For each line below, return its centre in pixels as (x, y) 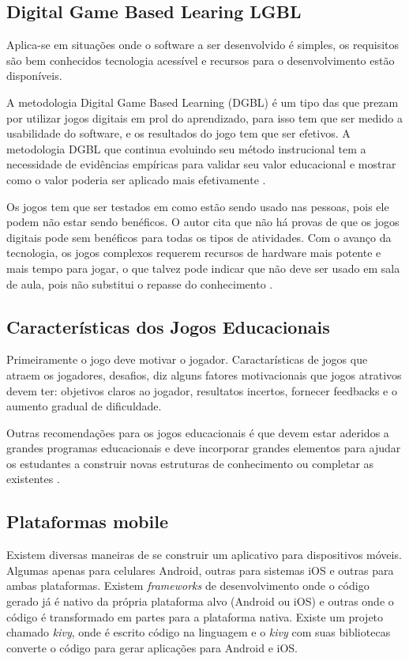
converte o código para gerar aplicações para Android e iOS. (152, 647)
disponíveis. (34, 76)
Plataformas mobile (87, 521)
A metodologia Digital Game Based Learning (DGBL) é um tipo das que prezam (203, 102)
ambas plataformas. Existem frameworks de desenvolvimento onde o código (188, 585)
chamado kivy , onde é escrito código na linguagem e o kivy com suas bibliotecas (199, 632)
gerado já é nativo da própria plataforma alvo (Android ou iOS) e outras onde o (200, 601)
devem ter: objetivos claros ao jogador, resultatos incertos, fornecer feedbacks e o (202, 390)
